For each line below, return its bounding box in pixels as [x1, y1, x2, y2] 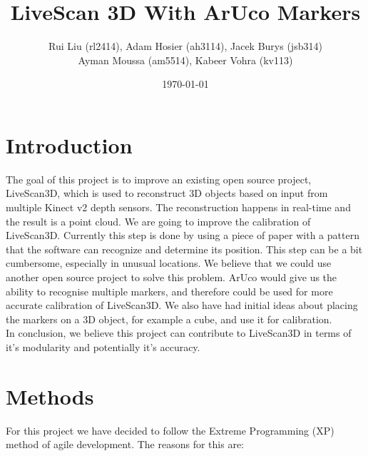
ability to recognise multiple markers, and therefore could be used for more [6, 283, 333, 298]
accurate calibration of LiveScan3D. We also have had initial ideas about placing [6, 298, 358, 313]
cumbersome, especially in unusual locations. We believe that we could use [6, 255, 332, 270]
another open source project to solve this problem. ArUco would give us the [6, 270, 337, 284]
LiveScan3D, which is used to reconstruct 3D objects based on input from [6, 186, 328, 201]
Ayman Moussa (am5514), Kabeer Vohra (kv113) [78, 52, 293, 67]
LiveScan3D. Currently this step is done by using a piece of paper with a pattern [6, 228, 359, 243]
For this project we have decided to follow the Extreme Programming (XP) [6, 422, 334, 437]
